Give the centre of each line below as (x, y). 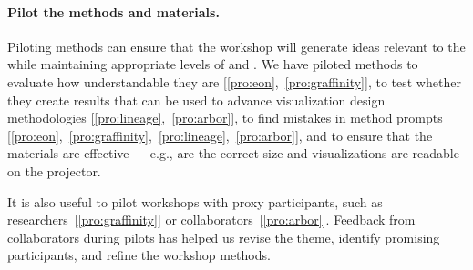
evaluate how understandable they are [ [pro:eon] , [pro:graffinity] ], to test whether (234, 81)
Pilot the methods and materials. (113, 11)
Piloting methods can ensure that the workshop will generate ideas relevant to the (236, 46)
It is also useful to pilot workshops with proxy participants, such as (195, 201)
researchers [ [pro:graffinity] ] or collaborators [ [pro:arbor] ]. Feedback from (211, 220)
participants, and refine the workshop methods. (139, 255)
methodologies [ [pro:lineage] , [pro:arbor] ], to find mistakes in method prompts (225, 118)
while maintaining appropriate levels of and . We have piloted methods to (213, 64)
